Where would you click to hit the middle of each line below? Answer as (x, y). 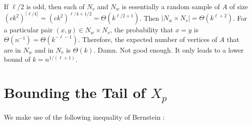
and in (44, 49)
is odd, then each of (55, 6)
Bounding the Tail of (75, 92)
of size (239, 6)
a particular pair (28, 30)
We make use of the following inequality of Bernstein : (84, 117)
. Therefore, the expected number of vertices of (148, 39)
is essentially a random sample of (171, 6)
